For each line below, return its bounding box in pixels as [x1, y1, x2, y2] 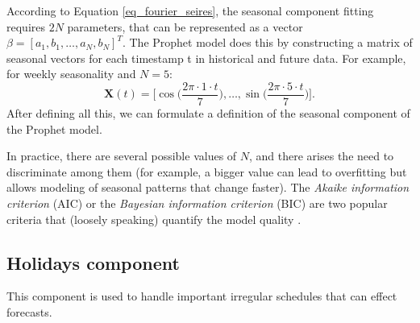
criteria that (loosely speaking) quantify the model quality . [6, 210, 301, 227]
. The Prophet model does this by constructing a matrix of [122, 34, 413, 51]
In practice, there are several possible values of [6, 147, 237, 164]
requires [6, 18, 45, 35]
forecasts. [6, 303, 52, 320]
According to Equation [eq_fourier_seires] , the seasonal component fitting [6, 2, 374, 19]
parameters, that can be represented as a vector [67, 18, 303, 35]
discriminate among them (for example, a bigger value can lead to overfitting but [6, 163, 407, 180]
